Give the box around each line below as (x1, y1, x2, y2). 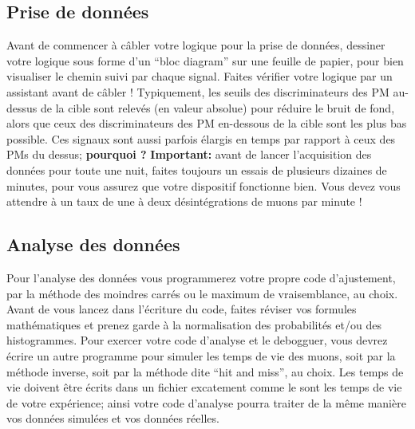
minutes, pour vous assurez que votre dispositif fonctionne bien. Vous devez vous (6, 177, 401, 194)
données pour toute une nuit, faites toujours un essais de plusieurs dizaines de (6, 161, 387, 178)
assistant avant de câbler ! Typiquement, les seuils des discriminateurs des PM (6, 83, 389, 100)
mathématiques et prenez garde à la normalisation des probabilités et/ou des (6, 316, 381, 333)
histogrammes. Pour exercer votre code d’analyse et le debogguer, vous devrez (6, 332, 388, 348)
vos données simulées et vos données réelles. (6, 410, 219, 427)
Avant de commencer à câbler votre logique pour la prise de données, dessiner (6, 37, 385, 53)
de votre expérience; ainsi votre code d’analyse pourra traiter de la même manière (6, 394, 406, 411)
